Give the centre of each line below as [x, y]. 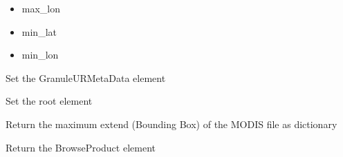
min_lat [39, 31]
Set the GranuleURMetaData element [86, 77]
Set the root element [49, 101]
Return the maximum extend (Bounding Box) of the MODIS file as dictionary [171, 124]
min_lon [40, 55]
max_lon [41, 8]
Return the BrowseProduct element [81, 147]
